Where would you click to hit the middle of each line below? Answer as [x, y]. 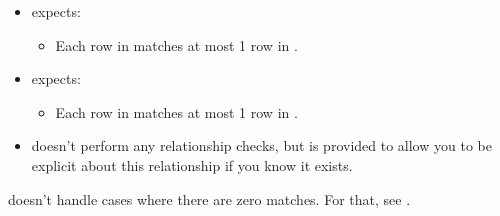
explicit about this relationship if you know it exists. [192, 164]
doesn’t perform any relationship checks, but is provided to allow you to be [261, 145]
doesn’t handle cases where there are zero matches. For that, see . [209, 198]
